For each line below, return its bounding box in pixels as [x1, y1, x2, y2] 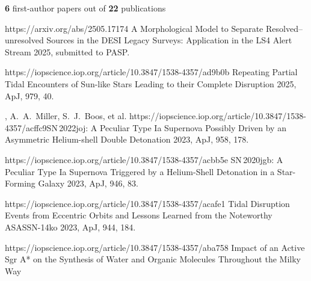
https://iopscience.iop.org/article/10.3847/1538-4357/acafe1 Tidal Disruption [5, 197, 290, 209]
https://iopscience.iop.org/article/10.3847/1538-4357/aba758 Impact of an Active [5, 241, 305, 253]
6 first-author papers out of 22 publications [5, 2, 166, 14]
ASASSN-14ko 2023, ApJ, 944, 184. [5, 220, 136, 233]
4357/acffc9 [5, 121, 47, 134]
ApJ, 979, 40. [5, 89, 54, 102]
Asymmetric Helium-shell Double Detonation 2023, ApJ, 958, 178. [5, 133, 249, 146]
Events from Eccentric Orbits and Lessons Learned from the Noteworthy [5, 209, 273, 221]
